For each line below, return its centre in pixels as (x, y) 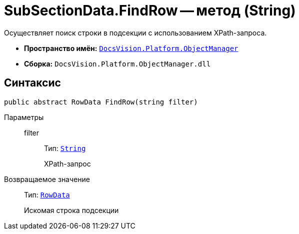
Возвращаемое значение (47, 179)
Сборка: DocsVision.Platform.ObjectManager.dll (117, 63)
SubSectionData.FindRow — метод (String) (150, 10)
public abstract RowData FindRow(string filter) (101, 102)
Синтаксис (32, 83)
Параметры (24, 117)
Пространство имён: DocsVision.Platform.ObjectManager (131, 48)
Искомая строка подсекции (71, 210)
